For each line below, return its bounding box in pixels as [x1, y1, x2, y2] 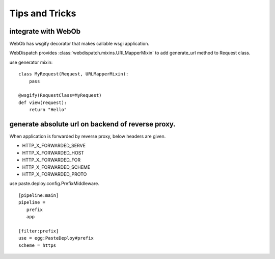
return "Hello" [29, 107, 67, 113]
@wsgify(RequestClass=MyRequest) [18, 92, 102, 98]
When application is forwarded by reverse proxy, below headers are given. [9, 133, 166, 140]
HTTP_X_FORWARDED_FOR [22, 157, 81, 163]
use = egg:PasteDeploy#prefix [18, 235, 94, 241]
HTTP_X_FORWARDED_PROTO [22, 171, 87, 177]
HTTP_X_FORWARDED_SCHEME [22, 164, 91, 170]
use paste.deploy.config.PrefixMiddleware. [9, 180, 99, 187]
